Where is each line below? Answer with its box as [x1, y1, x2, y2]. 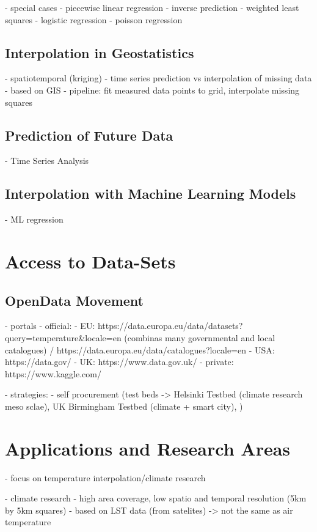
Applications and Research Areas [5, 435, 291, 460]
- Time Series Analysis [5, 154, 89, 167]
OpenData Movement [5, 290, 144, 309]
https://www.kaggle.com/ [5, 367, 101, 380]
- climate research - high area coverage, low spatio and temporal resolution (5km [5, 492, 307, 504]
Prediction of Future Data [5, 125, 173, 144]
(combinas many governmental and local [124, 331, 275, 344]
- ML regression [5, 213, 64, 226]
